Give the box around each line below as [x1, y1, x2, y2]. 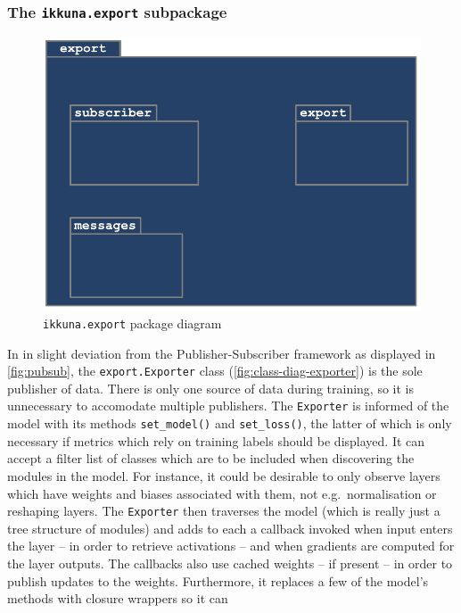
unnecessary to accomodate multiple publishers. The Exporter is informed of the [7, 396, 449, 415]
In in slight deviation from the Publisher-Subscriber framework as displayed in [7, 344, 436, 362]
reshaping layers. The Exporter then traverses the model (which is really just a [7, 501, 440, 520]
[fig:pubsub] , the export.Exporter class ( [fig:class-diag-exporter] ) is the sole [7, 361, 423, 380]
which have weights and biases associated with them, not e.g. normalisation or [7, 484, 437, 502]
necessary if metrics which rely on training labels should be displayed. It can [7, 431, 425, 450]
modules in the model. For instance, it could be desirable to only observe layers [7, 466, 440, 485]
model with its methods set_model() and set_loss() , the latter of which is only [7, 414, 452, 433]
